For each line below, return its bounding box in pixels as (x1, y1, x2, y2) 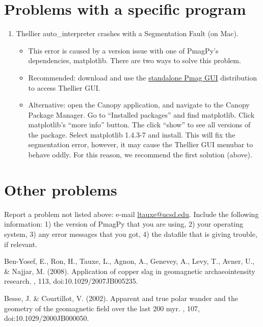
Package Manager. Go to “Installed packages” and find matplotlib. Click (28, 109, 255, 120)
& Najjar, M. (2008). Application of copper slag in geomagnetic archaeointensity (4, 265, 255, 276)
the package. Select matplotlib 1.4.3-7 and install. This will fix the (28, 129, 235, 140)
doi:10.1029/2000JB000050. (4, 313, 89, 323)
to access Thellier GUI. (28, 82, 100, 93)
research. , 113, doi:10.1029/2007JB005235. (4, 276, 138, 286)
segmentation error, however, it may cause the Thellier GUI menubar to (28, 139, 253, 150)
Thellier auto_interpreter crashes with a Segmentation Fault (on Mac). (16, 28, 239, 39)
